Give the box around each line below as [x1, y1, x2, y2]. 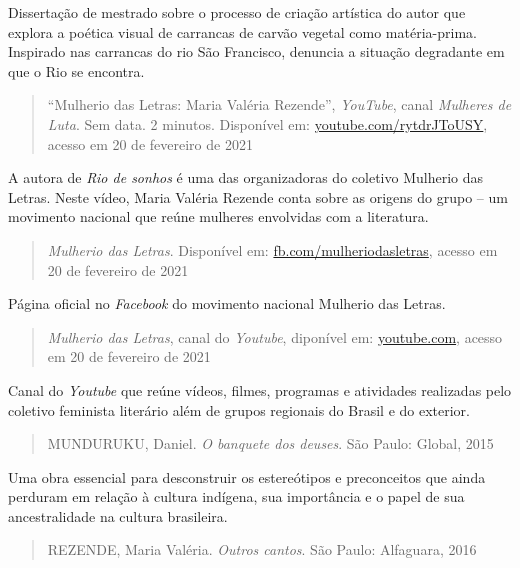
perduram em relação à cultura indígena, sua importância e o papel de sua [8, 486, 465, 507]
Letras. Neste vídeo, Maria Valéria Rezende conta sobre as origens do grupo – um [8, 186, 508, 207]
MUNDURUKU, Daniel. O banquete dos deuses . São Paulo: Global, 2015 [47, 433, 494, 454]
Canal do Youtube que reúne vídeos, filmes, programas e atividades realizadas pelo [8, 379, 512, 400]
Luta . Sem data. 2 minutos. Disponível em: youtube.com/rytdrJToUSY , [47, 113, 488, 134]
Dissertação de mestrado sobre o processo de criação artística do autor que [8, 2, 466, 22]
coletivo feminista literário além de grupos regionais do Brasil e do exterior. [8, 399, 470, 420]
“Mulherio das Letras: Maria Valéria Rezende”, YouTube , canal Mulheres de [47, 94, 512, 115]
